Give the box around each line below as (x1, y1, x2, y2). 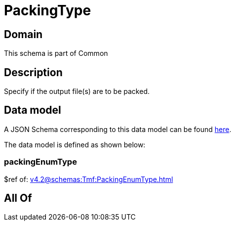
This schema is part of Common (4, 49, 108, 58)
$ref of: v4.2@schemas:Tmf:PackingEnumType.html (4, 175, 173, 183)
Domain (4, 28, 43, 41)
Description (4, 66, 63, 79)
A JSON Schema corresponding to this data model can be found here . (4, 125, 232, 134)
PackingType (4, 2, 91, 19)
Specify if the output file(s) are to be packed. (4, 87, 150, 96)
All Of (4, 192, 32, 205)
